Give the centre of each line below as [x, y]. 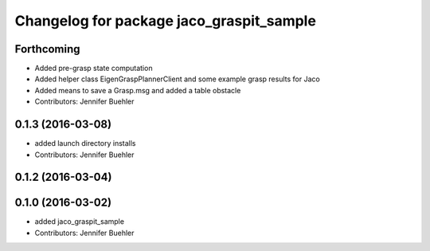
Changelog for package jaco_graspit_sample [165, 21]
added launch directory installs [85, 143]
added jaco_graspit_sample [80, 222]
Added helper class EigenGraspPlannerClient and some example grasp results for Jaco [177, 79]
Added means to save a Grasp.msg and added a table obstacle [138, 90]
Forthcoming [47, 49]
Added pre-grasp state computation [94, 69]
